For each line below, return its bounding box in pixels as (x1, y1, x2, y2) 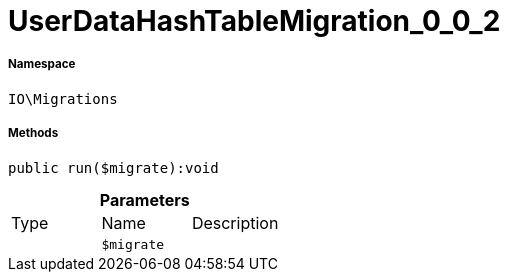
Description (191, 212, 279, 233)
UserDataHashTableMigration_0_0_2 (8, 4, 501, 38)
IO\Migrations (8, 90, 118, 107)
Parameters (99, 189, 190, 210)
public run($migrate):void (8, 159, 219, 176)
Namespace (8, 57, 76, 72)
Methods (8, 126, 59, 141)
